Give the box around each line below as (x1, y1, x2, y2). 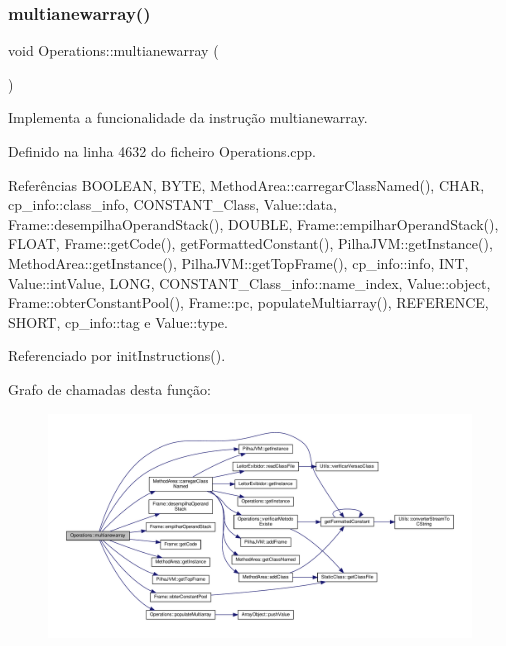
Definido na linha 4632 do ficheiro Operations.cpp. (8, 141, 317, 161)
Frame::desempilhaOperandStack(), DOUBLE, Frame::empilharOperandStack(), (8, 213, 499, 234)
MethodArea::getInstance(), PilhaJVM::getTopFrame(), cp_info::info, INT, (8, 252, 469, 273)
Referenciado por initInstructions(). (8, 345, 226, 366)
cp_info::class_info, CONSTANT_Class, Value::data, (8, 194, 337, 215)
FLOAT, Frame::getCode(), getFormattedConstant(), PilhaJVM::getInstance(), (8, 233, 493, 254)
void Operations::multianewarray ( (8, 40, 219, 61)
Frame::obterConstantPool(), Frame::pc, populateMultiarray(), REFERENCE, (8, 292, 489, 313)
